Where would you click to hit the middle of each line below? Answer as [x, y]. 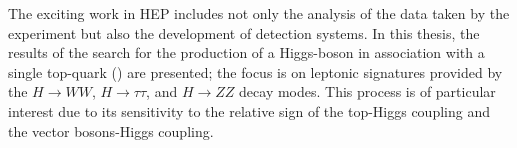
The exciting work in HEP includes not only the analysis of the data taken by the [259, 13]
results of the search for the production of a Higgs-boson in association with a [246, 52]
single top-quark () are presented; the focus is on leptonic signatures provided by [255, 71]
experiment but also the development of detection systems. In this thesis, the [244, 32]
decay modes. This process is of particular [367, 91]
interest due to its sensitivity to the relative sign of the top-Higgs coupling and [249, 110]
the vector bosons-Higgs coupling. [111, 130]
